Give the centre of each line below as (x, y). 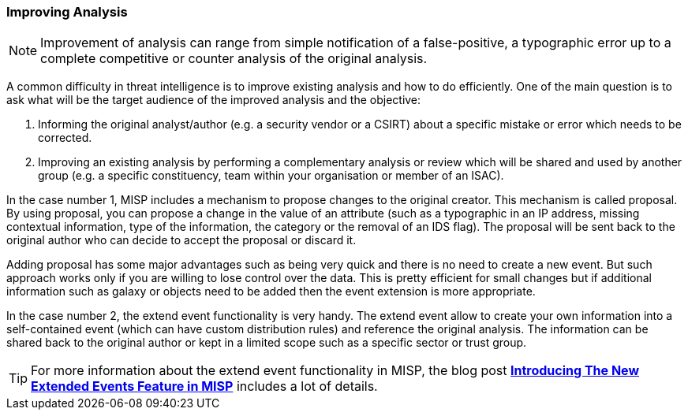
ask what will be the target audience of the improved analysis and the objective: (214, 100)
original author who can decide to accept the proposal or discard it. (181, 240)
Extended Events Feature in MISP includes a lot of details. (204, 386)
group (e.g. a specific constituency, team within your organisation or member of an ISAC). (271, 176)
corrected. (65, 138)
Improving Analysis (67, 12)
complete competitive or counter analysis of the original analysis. (234, 59)
